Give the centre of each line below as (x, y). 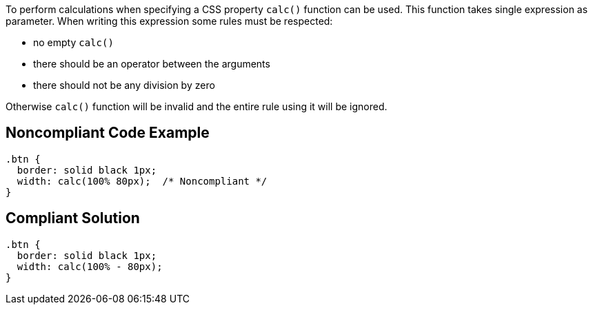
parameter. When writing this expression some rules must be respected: (169, 21)
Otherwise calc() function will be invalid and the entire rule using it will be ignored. (197, 106)
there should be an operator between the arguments (152, 64)
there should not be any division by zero (124, 85)
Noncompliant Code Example (108, 133)
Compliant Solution (73, 218)
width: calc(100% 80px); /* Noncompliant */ (142, 181)
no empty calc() (73, 42)
